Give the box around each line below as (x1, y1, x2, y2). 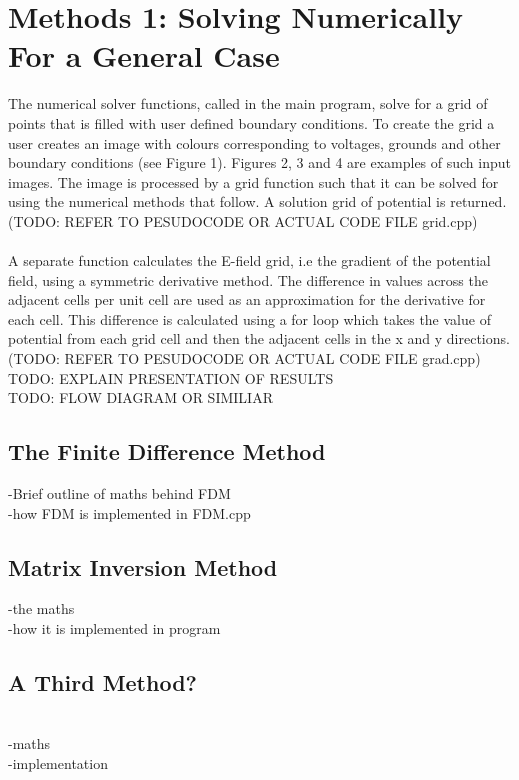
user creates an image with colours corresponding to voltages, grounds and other (8, 132, 501, 153)
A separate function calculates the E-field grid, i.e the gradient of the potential (8, 250, 491, 271)
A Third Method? (8, 666, 197, 697)
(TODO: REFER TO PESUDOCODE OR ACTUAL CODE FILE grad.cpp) (8, 348, 481, 369)
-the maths (8, 598, 75, 619)
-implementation (8, 752, 108, 773)
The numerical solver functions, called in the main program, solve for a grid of (8, 93, 488, 114)
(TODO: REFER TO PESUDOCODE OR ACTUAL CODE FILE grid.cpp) (8, 210, 478, 231)
